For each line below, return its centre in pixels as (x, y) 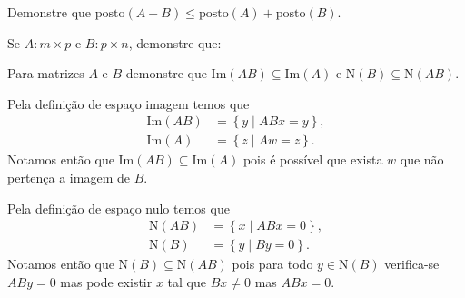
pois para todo (272, 264)
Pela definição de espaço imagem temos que (129, 103)
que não (422, 159)
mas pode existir (106, 281)
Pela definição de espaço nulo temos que (119, 208)
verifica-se (412, 264)
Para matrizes (46, 73)
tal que (187, 281)
